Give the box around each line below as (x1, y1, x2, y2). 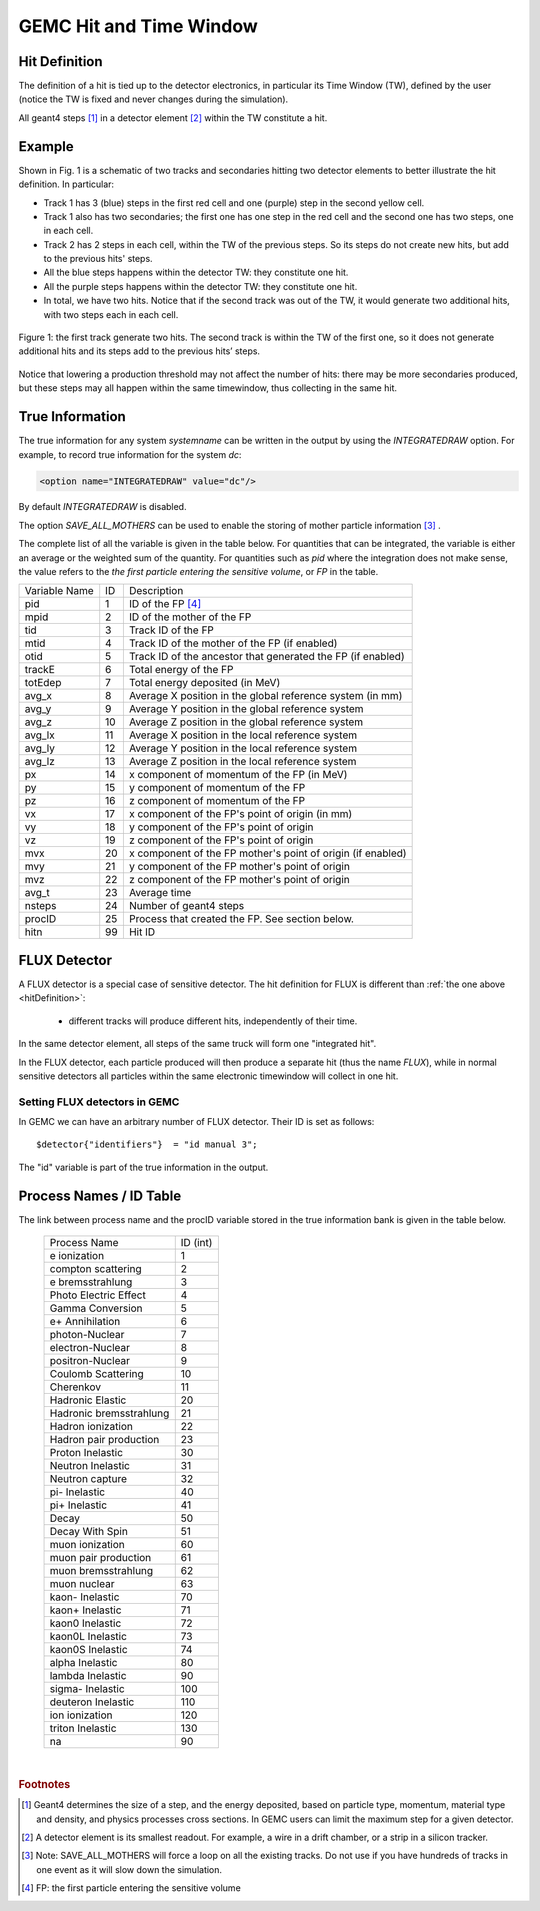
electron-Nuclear (49, 1341, 130, 1355)
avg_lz (24, 755, 55, 769)
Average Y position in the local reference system (128, 741, 358, 755)
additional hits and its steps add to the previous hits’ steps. (18, 345, 260, 357)
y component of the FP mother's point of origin (128, 860, 350, 874)
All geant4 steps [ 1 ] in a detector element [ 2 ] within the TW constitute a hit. (18, 111, 328, 124)
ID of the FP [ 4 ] (128, 597, 202, 611)
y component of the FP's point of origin (128, 820, 314, 834)
